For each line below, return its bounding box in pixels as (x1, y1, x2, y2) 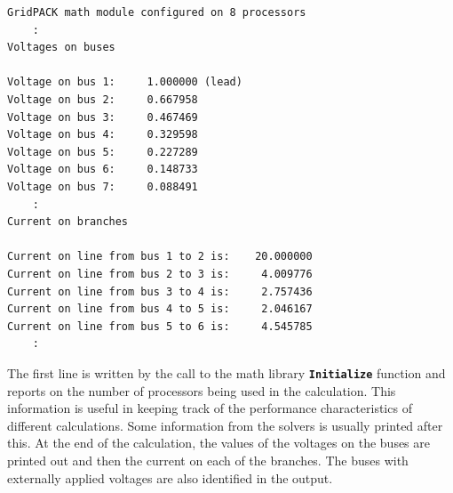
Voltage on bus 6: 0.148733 (7, 163, 198, 176)
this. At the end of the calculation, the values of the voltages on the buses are (7, 433, 430, 452)
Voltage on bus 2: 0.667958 (7, 93, 198, 106)
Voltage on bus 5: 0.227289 (7, 145, 198, 158)
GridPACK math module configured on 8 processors (7, 6, 306, 19)
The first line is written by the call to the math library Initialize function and (7, 363, 446, 382)
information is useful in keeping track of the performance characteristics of (7, 399, 412, 417)
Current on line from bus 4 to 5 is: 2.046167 (7, 303, 313, 316)
